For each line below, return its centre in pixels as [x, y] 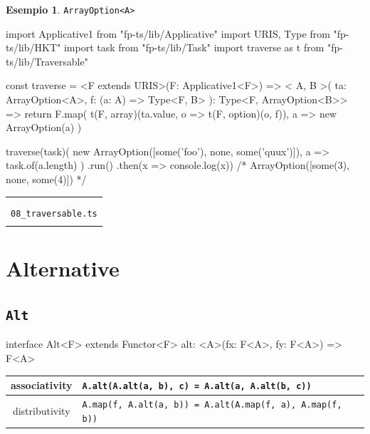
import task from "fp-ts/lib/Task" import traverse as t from [194, 47]
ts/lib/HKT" [33, 47]
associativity [42, 385]
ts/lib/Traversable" [47, 61]
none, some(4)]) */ [46, 179]
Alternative [63, 268]
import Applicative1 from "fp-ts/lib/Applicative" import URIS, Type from [168, 33]
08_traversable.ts [54, 213]
